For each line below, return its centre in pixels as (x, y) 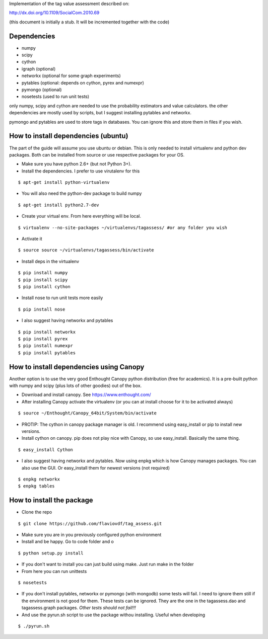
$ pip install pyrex (43, 339)
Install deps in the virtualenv (50, 261)
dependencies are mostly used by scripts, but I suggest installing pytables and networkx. (100, 113)
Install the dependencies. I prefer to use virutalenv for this (81, 171)
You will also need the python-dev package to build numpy (82, 193)
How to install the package (51, 500)
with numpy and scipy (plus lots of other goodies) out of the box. (75, 386)
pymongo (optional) (42, 90)
